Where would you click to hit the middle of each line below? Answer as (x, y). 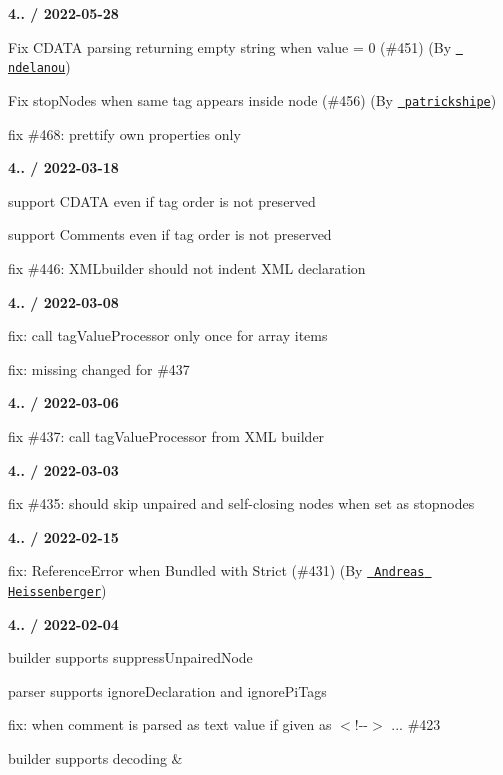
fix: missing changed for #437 (99, 368)
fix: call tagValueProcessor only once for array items (168, 335)
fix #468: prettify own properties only (124, 133)
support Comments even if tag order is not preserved (170, 234)
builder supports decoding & (95, 757)
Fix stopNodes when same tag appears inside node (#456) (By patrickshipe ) (252, 99)
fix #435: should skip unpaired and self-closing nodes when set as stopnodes (241, 503)
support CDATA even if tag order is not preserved (162, 200)
